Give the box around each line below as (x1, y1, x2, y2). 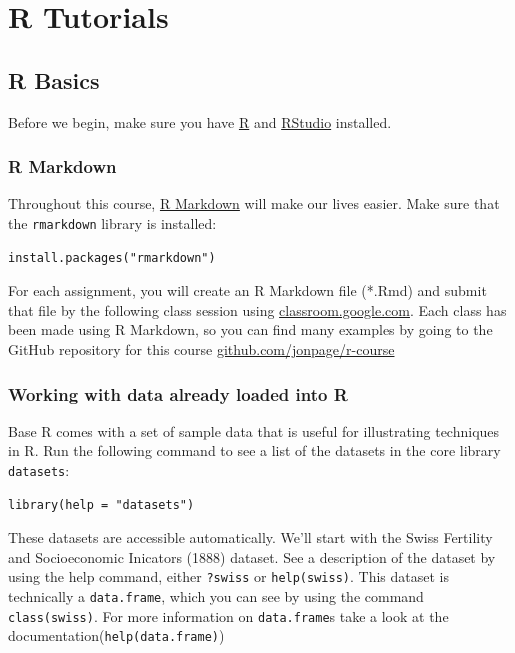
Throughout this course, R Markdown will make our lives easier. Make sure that (8, 193, 500, 214)
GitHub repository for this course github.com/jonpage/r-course (8, 339, 395, 360)
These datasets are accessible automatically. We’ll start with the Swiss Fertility (8, 527, 493, 548)
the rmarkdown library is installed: (8, 212, 217, 233)
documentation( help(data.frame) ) (8, 625, 225, 646)
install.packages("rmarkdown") (8, 250, 216, 265)
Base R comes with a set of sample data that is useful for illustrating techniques (8, 420, 500, 441)
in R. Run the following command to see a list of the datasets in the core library (8, 440, 501, 461)
